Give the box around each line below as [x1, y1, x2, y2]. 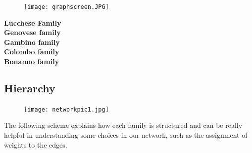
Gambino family [4, 37, 60, 47]
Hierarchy [4, 80, 55, 96]
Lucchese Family [4, 17, 61, 28]
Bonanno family [4, 56, 59, 67]
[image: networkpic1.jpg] [24, 106, 109, 113]
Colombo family [4, 46, 59, 57]
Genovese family [4, 27, 61, 38]
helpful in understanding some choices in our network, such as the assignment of [4, 130, 248, 140]
